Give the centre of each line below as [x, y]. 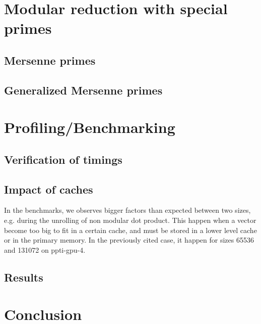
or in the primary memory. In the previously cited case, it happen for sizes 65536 [129, 240]
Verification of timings [63, 159]
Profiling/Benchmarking [90, 127]
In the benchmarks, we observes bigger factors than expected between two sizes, [127, 210]
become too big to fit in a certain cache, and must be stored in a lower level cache [130, 230]
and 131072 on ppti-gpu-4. [45, 249]
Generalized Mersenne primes [83, 90]
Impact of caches [49, 189]
